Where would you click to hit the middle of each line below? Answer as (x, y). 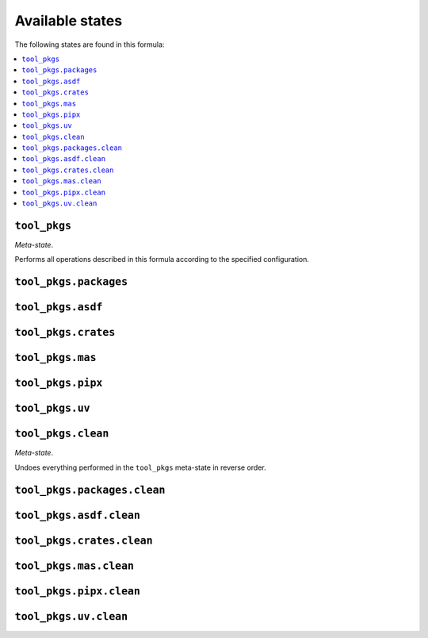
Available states (69, 21)
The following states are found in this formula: (90, 44)
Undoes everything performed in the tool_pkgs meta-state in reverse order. (141, 467)
